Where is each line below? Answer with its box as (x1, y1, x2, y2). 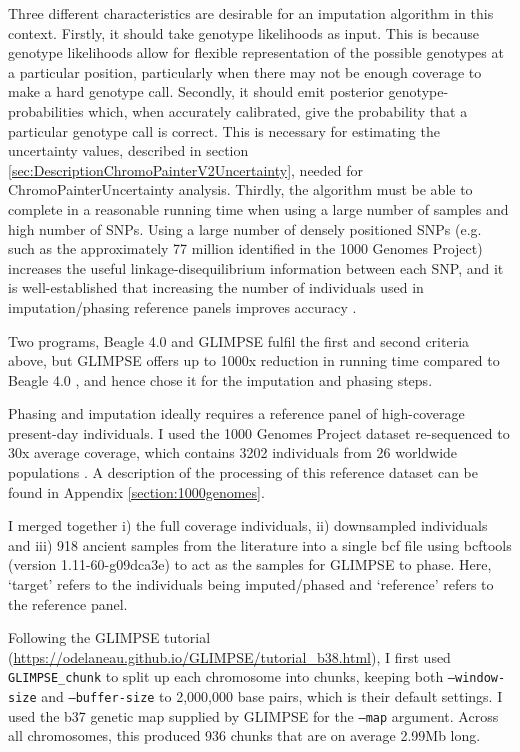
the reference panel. (8, 593, 128, 614)
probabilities (8, 100, 84, 121)
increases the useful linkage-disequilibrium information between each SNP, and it (8, 257, 504, 278)
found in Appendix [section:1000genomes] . (8, 481, 265, 502)
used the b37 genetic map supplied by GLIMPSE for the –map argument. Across (8, 705, 499, 726)
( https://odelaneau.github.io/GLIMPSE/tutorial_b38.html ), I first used (8, 646, 451, 667)
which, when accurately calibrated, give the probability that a (88, 100, 468, 121)
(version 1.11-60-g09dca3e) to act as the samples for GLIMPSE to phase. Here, (8, 554, 492, 575)
